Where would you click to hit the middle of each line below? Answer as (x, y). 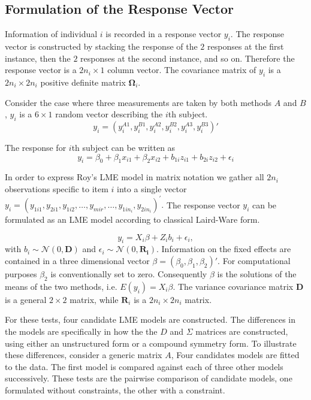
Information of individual (51, 34)
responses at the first (246, 46)
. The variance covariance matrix (233, 286)
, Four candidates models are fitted (235, 355)
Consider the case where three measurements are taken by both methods (138, 102)
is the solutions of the (257, 274)
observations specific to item (57, 188)
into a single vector (152, 188)
